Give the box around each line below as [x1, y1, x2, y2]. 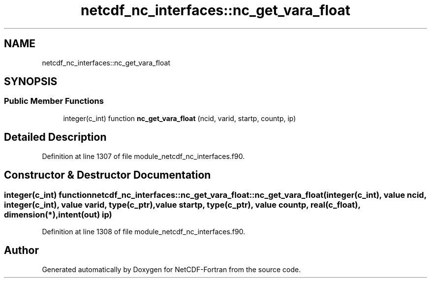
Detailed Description [4, 131, 107, 144]
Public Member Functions [4, 96, 104, 106]
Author [4, 244, 39, 257]
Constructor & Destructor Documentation [4, 169, 211, 182]
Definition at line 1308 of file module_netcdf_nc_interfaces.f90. [42, 227, 246, 236]
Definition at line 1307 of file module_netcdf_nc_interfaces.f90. [42, 152, 245, 160]
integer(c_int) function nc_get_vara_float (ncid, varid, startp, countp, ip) [63, 114, 296, 123]
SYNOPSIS [4, 75, 58, 88]
